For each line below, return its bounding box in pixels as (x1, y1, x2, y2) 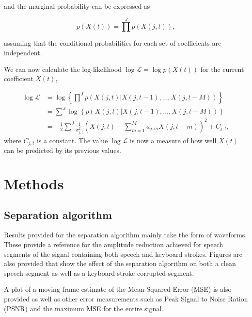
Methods (4, 173, 64, 193)
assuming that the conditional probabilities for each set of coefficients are (4, 38, 221, 48)
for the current (200, 64, 244, 74)
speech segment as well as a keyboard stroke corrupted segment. (4, 267, 194, 278)
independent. (4, 47, 42, 57)
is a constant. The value (36, 135, 108, 145)
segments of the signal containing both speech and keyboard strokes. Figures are (4, 249, 243, 259)
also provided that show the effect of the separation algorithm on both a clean (4, 258, 236, 268)
